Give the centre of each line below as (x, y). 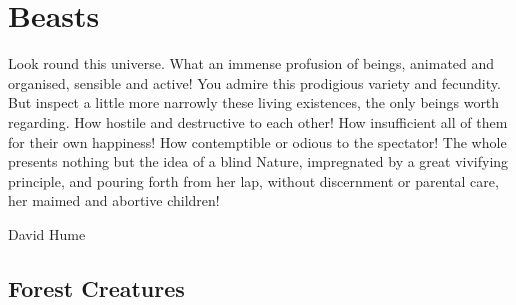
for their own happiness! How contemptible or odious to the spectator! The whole (257, 141)
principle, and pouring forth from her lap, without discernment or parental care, (253, 180)
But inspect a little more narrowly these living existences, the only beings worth (254, 102)
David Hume (47, 233)
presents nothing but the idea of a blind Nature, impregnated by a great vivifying (258, 161)
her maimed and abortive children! (114, 200)
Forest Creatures (96, 287)
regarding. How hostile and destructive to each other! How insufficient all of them (258, 121)
